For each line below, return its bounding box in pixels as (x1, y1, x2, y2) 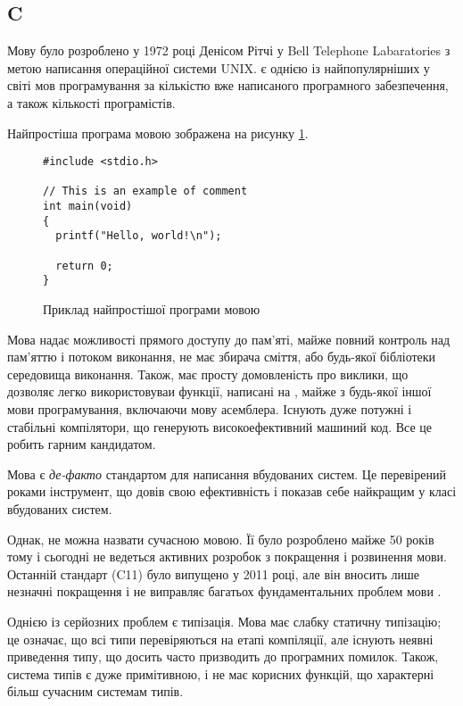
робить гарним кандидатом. (7, 435, 156, 453)
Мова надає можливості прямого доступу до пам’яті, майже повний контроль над (7, 329, 451, 348)
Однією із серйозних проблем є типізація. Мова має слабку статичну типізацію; (7, 611, 442, 630)
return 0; (55, 259, 113, 272)
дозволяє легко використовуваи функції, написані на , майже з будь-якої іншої (7, 382, 432, 401)
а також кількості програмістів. (7, 93, 176, 112)
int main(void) (43, 200, 133, 213)
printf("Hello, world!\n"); (55, 229, 222, 243)
